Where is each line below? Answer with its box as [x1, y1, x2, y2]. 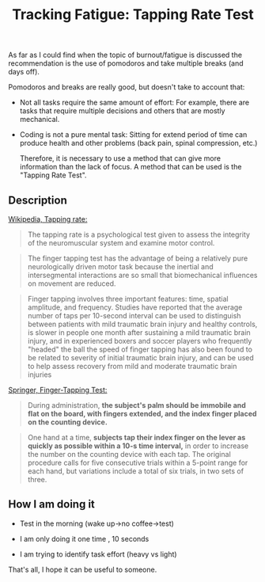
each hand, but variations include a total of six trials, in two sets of [27, 466, 244, 476]
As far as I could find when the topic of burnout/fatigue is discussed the [8, 50, 243, 60]
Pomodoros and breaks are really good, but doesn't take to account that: [8, 82, 245, 92]
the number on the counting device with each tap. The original [27, 450, 231, 458]
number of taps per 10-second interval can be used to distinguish [27, 311, 241, 320]
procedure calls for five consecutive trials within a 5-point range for [27, 458, 248, 467]
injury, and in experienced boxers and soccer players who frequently [27, 337, 252, 345]
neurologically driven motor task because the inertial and [27, 262, 214, 271]
